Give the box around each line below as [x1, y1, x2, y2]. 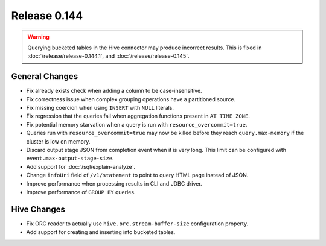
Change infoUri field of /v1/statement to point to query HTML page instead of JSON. [26, 172, 249, 179]
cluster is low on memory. [26, 137, 91, 145]
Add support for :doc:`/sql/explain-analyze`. [26, 163, 136, 170]
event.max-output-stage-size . [26, 154, 114, 162]
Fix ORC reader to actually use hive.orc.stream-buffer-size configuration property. [26, 220, 249, 227]
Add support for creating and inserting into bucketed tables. [26, 229, 176, 236]
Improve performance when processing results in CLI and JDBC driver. [26, 180, 202, 187]
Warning [27, 33, 50, 40]
